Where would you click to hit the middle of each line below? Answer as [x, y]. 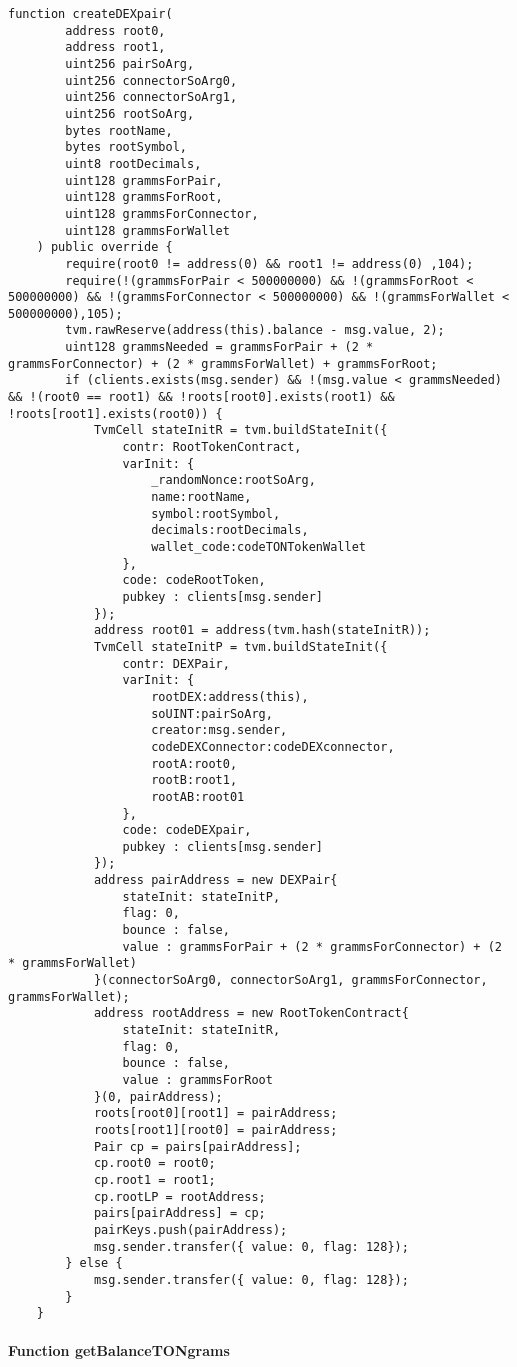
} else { [94, 1263]
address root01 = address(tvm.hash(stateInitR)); [262, 630]
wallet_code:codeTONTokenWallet [258, 547]
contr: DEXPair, [176, 663]
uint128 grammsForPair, [144, 180]
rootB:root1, [194, 780]
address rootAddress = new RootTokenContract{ [251, 1013]
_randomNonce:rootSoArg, [233, 480]
